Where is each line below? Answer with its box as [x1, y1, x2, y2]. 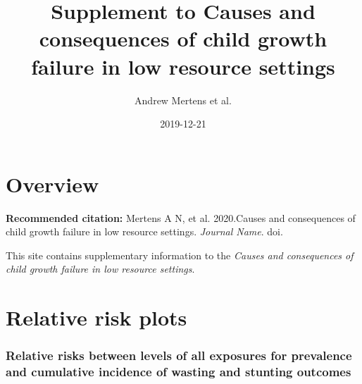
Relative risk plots [6, 303, 187, 332]
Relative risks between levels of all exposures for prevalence [6, 347, 352, 364]
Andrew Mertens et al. [135, 92, 232, 107]
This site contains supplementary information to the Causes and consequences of [6, 247, 354, 262]
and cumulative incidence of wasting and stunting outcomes [6, 363, 351, 380]
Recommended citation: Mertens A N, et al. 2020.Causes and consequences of [6, 210, 356, 225]
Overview [6, 169, 99, 198]
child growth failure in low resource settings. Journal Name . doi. [6, 224, 283, 239]
